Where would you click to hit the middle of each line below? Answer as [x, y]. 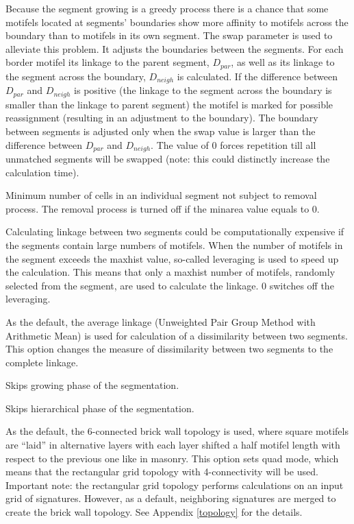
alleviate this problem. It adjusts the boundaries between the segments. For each [175, 48]
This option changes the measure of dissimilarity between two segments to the [169, 349]
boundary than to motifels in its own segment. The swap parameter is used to [169, 35]
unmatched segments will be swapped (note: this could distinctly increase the [168, 158]
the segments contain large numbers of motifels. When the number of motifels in [174, 245]
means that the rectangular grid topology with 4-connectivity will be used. [162, 472]
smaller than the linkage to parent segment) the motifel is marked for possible [169, 104]
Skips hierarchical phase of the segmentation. [100, 408]
